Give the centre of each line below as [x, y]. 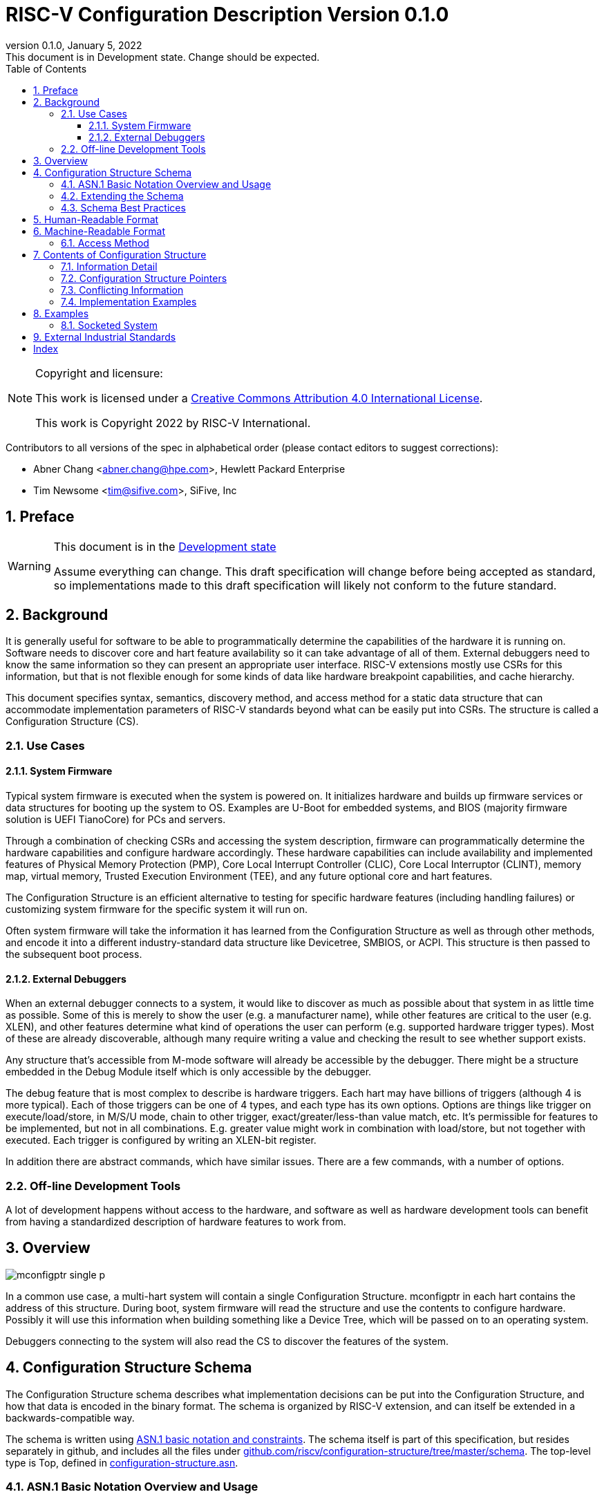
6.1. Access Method [105, 243]
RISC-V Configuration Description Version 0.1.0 [227, 15]
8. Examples [61, 313]
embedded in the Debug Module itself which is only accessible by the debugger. [189, 1072]
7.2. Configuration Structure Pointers [144, 278]
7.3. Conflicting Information [122, 290]
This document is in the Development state [165, 546]
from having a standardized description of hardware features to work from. [176, 1222]
